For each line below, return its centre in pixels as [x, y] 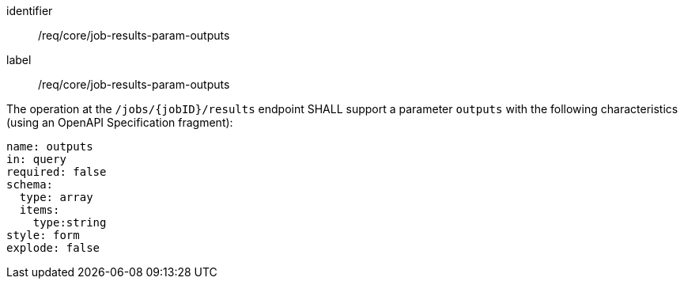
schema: [30, 184]
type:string [70, 222]
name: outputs [50, 146]
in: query [36, 159]
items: [40, 210]
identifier [30, 11]
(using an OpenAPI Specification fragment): [120, 122]
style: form [43, 235]
